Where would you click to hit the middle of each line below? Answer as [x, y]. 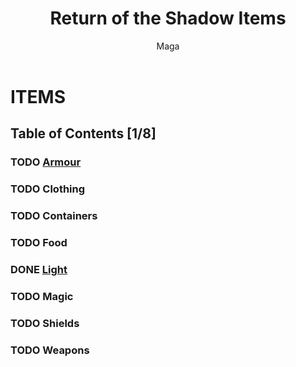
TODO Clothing [48, 189]
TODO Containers [54, 216]
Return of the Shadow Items [168, 18]
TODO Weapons [50, 350]
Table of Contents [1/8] [83, 133]
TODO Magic [42, 296]
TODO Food [39, 243]
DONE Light [39, 269]
